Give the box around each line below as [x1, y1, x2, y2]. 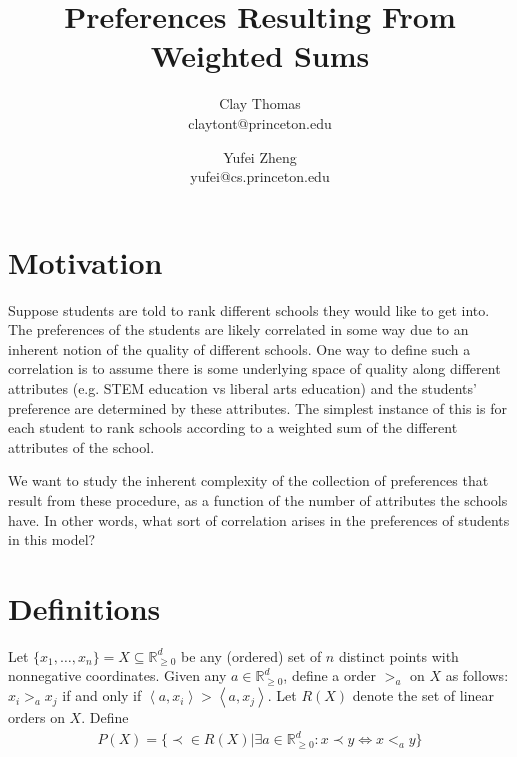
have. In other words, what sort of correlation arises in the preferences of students [8, 509, 510, 530]
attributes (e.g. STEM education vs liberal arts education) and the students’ [8, 378, 477, 398]
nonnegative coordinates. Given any [8, 665, 227, 686]
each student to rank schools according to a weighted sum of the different [8, 417, 458, 438]
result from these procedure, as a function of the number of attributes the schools [8, 489, 508, 510]
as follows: [445, 665, 509, 686]
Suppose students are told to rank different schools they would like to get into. [8, 299, 490, 320]
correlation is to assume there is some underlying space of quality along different [8, 358, 501, 379]
